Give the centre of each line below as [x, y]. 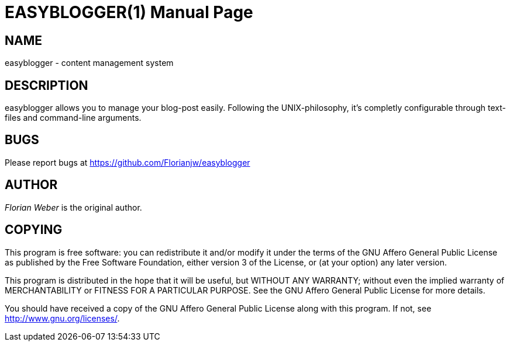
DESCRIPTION [46, 85]
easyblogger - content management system [89, 63]
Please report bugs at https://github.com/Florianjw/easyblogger [127, 162]
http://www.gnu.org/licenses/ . [62, 318]
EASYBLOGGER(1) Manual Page [129, 12]
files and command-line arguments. [73, 118]
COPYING [34, 230]
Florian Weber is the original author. [73, 207]
